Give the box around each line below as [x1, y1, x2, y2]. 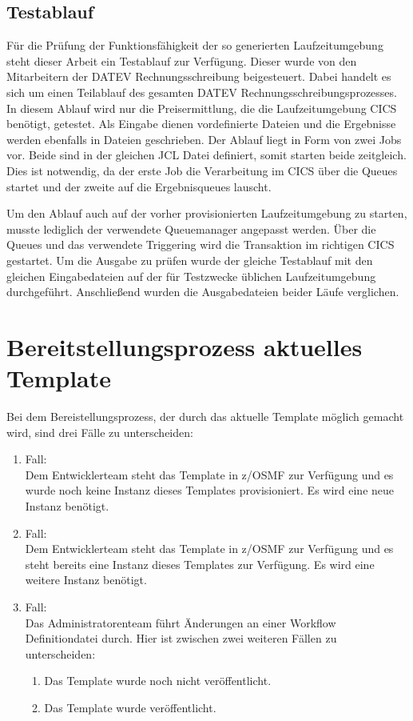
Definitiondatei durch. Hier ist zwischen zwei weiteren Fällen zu [25, 630, 337, 647]
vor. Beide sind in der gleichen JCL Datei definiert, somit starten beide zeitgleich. [6, 146, 407, 163]
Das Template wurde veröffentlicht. [44, 699, 216, 715]
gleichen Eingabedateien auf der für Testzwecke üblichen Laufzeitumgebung [6, 267, 376, 284]
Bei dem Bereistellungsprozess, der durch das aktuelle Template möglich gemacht [6, 408, 404, 425]
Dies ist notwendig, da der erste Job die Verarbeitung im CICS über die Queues [6, 162, 398, 178]
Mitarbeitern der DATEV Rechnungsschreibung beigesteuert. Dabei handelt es [6, 68, 391, 85]
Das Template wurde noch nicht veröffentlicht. [44, 672, 272, 689]
